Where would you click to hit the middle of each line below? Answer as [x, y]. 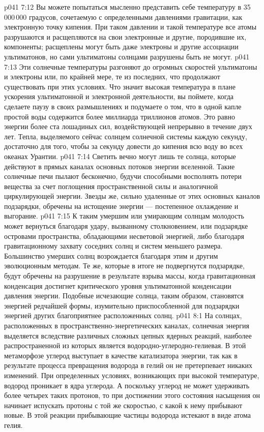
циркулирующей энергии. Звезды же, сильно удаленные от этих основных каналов [132, 196]
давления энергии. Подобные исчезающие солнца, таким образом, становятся [124, 296]
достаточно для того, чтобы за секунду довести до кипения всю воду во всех [124, 146]
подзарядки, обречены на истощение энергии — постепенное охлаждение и [121, 206]
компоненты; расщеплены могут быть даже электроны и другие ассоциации [121, 47]
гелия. [13, 425]
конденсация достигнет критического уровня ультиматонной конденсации [118, 285]
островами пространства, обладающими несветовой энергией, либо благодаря [124, 236]
